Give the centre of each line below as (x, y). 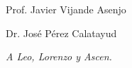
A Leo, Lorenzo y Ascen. (59, 56)
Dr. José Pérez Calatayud (61, 33)
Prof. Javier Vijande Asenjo (66, 9)
